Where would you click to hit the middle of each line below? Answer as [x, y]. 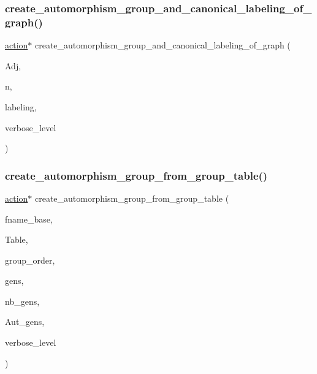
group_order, [30, 260]
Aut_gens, [25, 322]
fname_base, [29, 219]
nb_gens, [22, 301]
